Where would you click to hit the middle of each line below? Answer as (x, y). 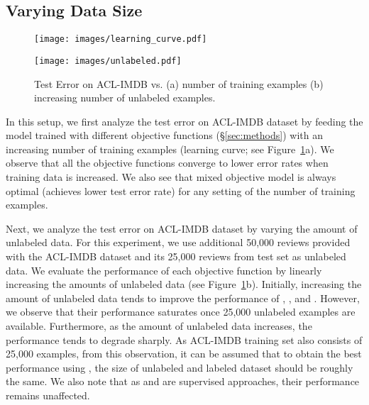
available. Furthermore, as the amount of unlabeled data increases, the (159, 326)
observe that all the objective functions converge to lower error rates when (167, 163)
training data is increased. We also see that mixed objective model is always (171, 177)
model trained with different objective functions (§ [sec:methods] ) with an (164, 135)
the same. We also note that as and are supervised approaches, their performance (183, 381)
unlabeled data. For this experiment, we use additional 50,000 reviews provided (178, 242)
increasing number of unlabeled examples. (125, 98)
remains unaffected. (48, 395)
